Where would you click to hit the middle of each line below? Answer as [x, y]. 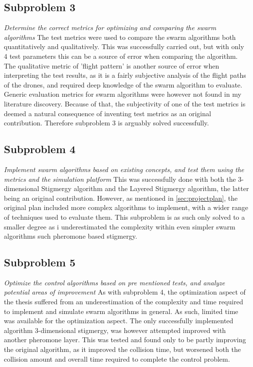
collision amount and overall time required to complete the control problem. [117, 358]
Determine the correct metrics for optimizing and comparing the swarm [110, 27]
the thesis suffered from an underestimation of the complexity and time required [124, 302]
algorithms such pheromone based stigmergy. [71, 236]
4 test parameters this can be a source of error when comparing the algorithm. [121, 56]
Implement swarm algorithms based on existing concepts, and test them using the [124, 169]
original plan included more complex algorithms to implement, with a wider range [126, 207]
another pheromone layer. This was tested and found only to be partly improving [125, 340]
